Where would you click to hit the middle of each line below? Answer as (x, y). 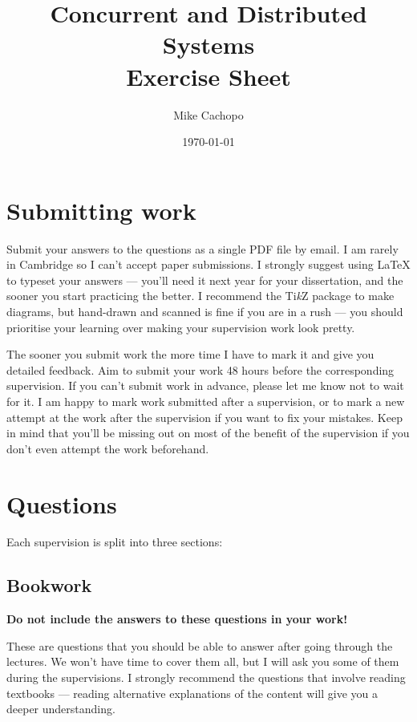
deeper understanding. (61, 709)
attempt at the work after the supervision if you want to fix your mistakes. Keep (204, 417)
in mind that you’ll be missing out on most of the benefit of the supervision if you (208, 433)
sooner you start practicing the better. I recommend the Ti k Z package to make (200, 296)
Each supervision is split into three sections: (115, 542)
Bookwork (49, 585)
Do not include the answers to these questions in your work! (177, 619)
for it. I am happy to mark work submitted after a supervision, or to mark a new (206, 401)
